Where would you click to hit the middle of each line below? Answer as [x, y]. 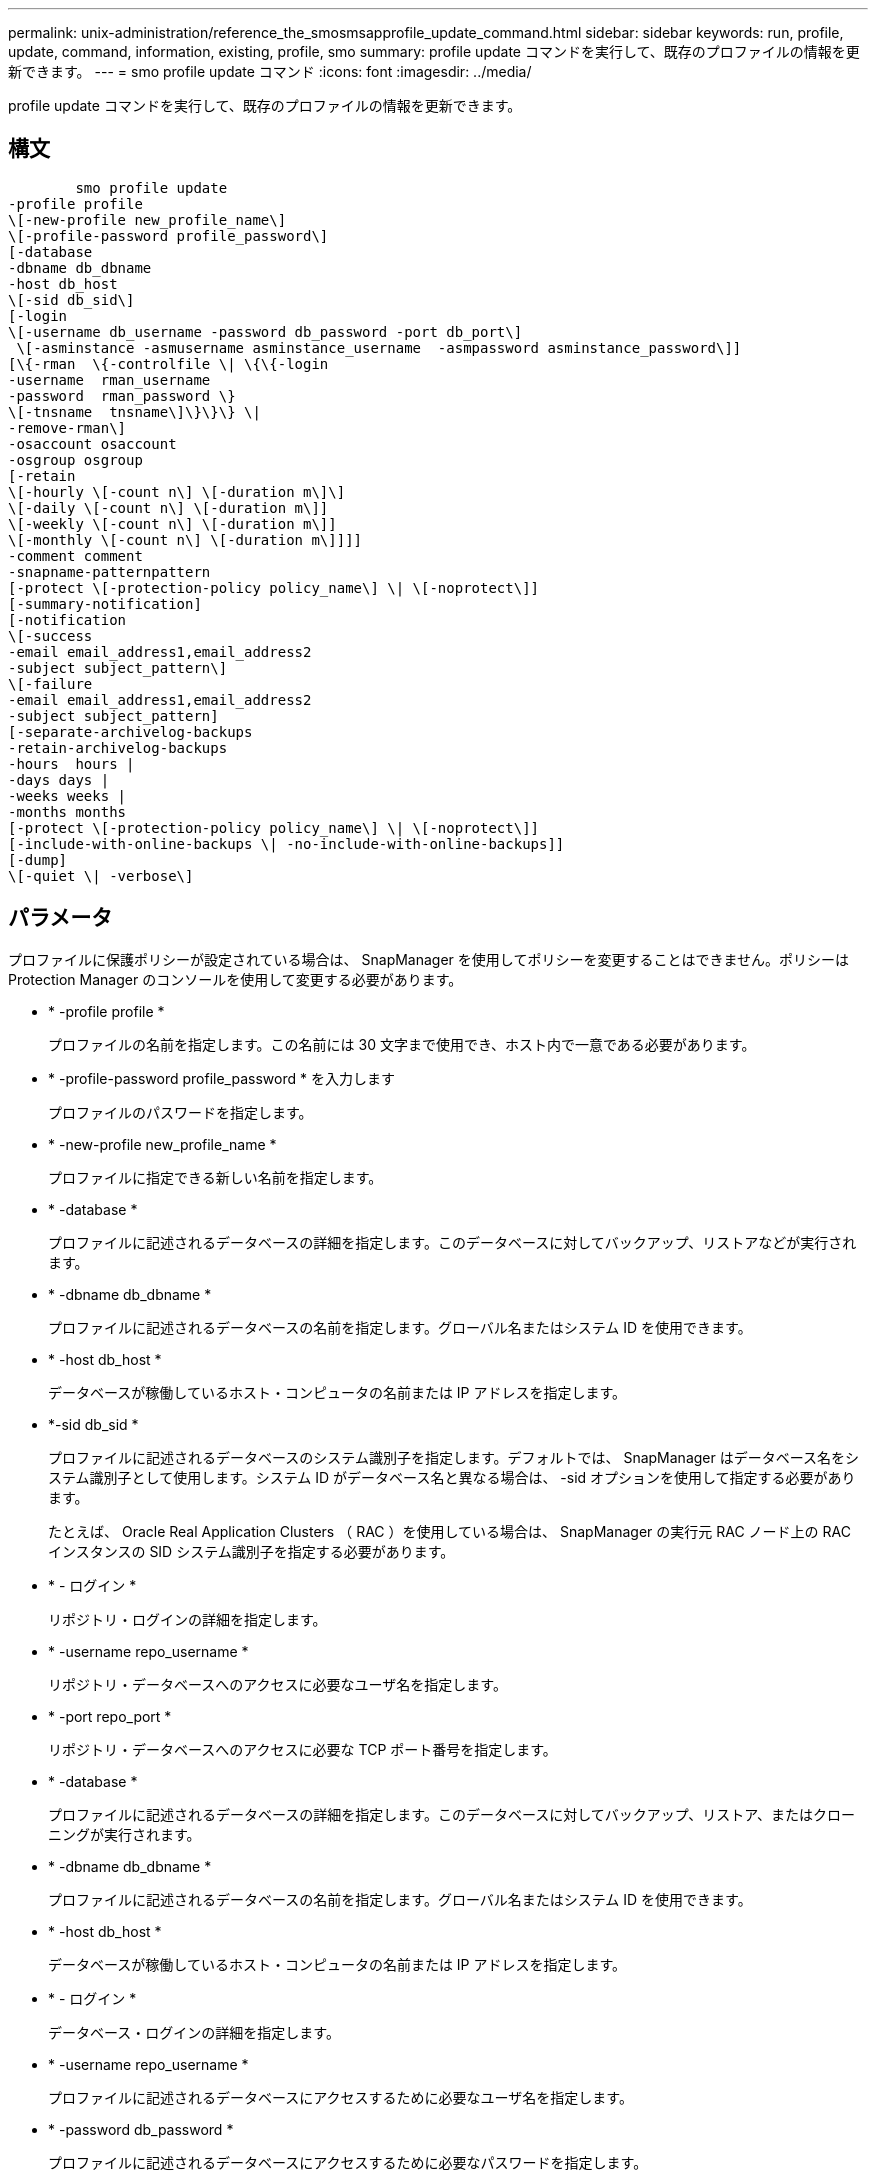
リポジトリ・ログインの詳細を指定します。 [187, 1619]
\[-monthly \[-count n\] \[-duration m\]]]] [185, 539]
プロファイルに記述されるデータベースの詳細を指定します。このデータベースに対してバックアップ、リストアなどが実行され [452, 1242]
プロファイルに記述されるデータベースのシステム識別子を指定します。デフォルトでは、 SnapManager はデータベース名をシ [453, 1457]
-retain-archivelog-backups [118, 747]
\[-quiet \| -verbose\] [101, 875]
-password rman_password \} [122, 395]
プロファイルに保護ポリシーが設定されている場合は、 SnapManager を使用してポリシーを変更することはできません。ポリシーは [428, 959]
